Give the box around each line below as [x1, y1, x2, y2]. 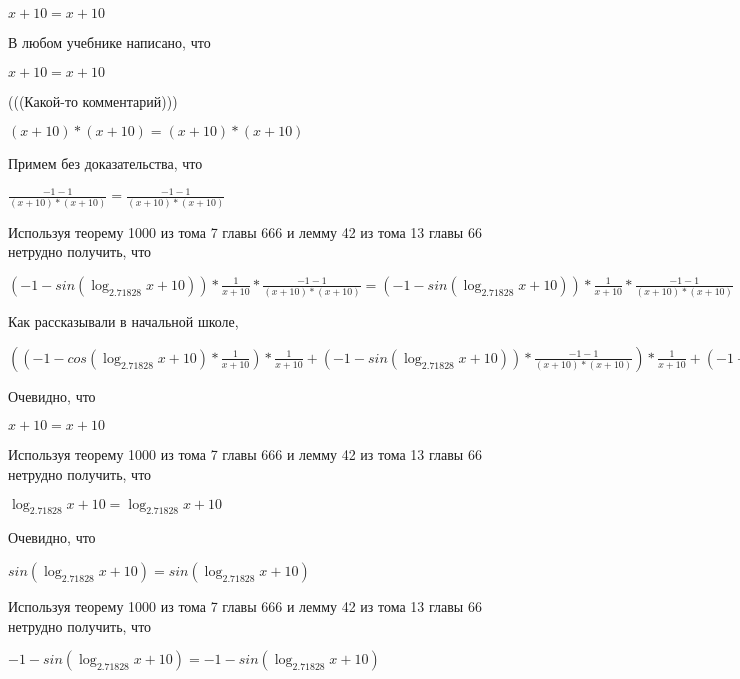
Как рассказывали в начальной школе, [8, 311, 239, 332]
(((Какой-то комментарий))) [8, 90, 178, 111]
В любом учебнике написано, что [8, 32, 211, 52]
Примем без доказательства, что [8, 153, 203, 174]
